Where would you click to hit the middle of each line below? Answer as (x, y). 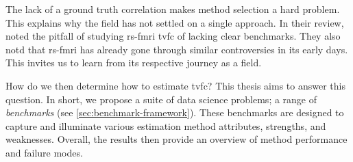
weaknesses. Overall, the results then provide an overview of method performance (176, 139)
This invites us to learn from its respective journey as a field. (134, 63)
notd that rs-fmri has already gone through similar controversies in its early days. (177, 49)
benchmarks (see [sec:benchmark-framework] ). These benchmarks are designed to (175, 112)
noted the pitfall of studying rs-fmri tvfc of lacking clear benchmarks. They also (173, 36)
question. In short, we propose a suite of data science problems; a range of (161, 99)
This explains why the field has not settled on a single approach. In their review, (175, 22)
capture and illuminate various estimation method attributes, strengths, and (166, 125)
